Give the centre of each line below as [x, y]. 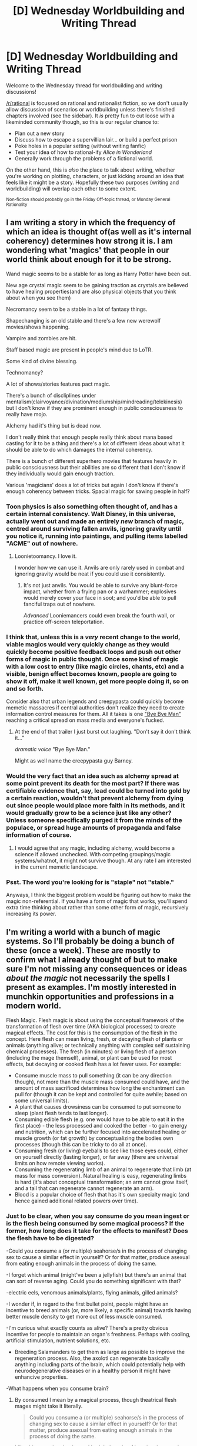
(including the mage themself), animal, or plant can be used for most [89, 1057]
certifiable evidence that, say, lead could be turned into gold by [98, 791]
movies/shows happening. [38, 327]
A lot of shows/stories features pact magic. [58, 384]
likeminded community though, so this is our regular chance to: [83, 121]
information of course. [39, 835]
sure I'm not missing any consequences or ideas [97, 969]
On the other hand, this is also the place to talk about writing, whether [91, 170]
